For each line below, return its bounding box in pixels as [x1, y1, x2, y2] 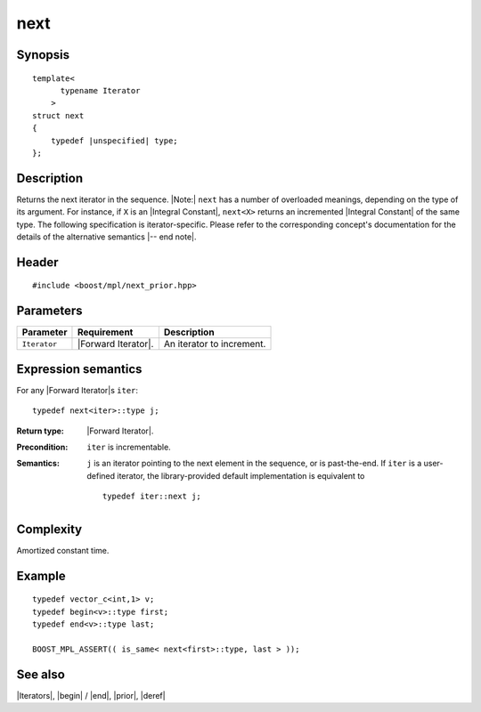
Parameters [16, 303, 83, 319]
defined [86, 470, 116, 481]
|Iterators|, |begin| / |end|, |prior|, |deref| [16, 690, 166, 700]
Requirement [77, 326, 134, 338]
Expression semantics [16, 361, 143, 376]
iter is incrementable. [86, 441, 171, 452]
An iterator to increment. [163, 338, 266, 351]
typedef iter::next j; [102, 491, 202, 502]
